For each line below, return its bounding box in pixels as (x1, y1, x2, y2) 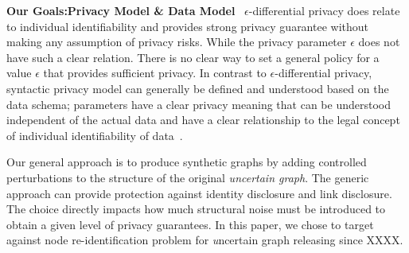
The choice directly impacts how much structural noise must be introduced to (6, 200, 386, 217)
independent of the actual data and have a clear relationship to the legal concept (6, 111, 400, 128)
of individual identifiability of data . (6, 127, 183, 143)
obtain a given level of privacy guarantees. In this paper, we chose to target (6, 216, 374, 232)
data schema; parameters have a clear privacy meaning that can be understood (6, 95, 391, 112)
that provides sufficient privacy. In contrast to (43, 64, 267, 81)
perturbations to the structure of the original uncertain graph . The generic (6, 169, 369, 185)
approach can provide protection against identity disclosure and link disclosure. (6, 185, 392, 201)
